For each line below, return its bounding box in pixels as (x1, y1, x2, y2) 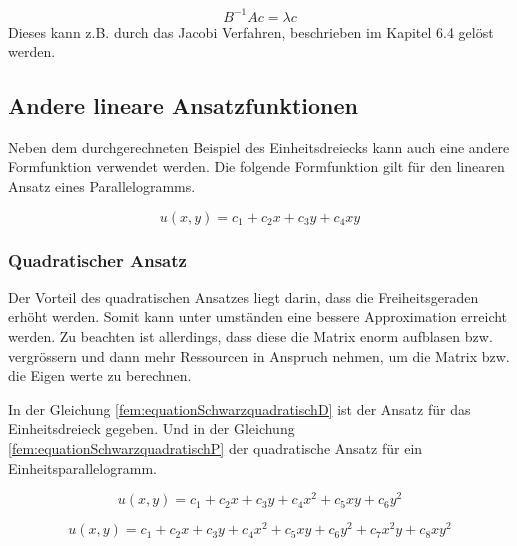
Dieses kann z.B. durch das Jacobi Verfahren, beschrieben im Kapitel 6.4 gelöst (8, 21, 494, 42)
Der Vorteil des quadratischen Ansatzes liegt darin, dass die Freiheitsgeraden (8, 286, 479, 307)
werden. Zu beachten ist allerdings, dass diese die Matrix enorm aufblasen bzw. (8, 326, 493, 347)
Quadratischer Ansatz (8, 247, 187, 272)
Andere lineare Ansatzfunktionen (8, 90, 358, 121)
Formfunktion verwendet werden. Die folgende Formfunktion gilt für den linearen (8, 156, 505, 177)
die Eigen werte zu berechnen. (8, 365, 192, 386)
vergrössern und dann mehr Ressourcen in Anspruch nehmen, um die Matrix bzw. (8, 345, 510, 366)
